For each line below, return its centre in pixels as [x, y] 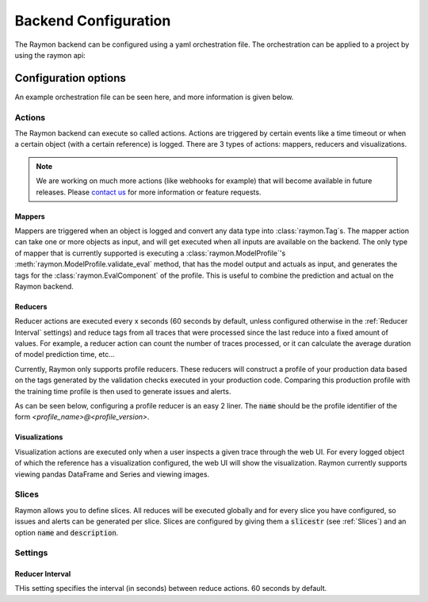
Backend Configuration [93, 21]
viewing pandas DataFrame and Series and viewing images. [112, 474]
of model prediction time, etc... [65, 355]
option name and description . [67, 532]
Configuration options [71, 78]
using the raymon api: [50, 55]
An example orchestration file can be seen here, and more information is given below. [154, 97]
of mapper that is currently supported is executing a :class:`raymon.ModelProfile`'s [150, 253]
